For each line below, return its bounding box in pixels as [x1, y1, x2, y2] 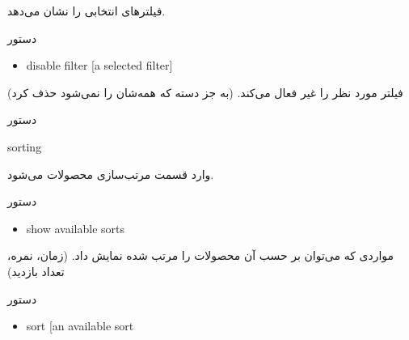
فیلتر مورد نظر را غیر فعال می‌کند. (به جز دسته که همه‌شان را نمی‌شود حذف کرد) [7, 83, 403, 100]
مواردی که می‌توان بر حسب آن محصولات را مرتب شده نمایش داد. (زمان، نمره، [7, 247, 394, 264]
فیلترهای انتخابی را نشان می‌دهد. [7, 2, 166, 19]
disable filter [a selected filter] [26, 57, 173, 74]
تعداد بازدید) [7, 262, 65, 279]
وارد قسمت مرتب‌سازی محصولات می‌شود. [7, 165, 214, 182]
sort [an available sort [26, 317, 134, 334]
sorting [7, 138, 42, 155]
